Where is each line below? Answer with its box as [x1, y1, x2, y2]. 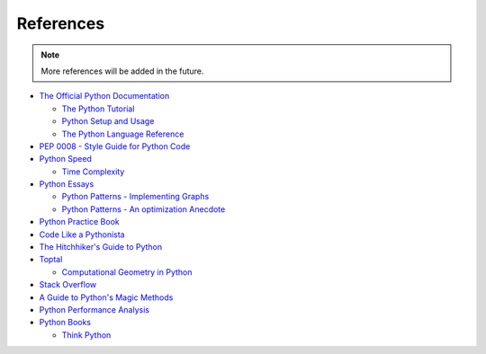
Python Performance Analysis [39, 304, 150, 314]
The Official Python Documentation [39, 91, 170, 102]
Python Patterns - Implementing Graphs [61, 191, 210, 202]
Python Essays [39, 179, 94, 190]
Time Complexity [61, 166, 125, 177]
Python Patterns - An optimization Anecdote [61, 203, 226, 215]
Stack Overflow [39, 279, 97, 290]
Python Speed [39, 154, 92, 164]
